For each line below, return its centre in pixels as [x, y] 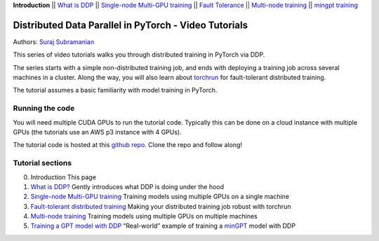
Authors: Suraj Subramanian [54, 41]
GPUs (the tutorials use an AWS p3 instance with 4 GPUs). [97, 132]
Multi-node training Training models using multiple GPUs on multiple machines [144, 216]
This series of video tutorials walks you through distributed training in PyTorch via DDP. [139, 55]
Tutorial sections [42, 163]
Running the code [44, 109]
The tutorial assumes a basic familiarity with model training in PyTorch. [115, 90]
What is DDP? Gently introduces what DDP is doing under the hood [127, 186]
